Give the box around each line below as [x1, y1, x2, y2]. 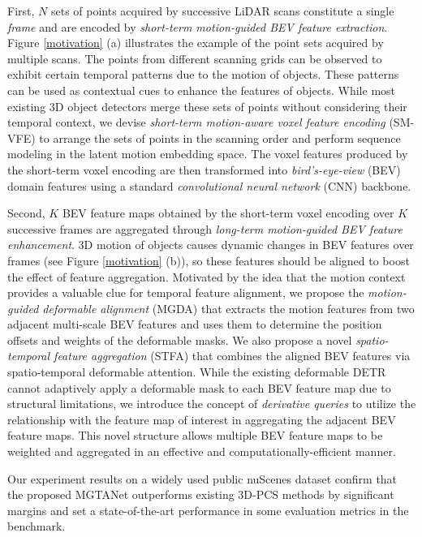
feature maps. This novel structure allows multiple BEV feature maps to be [7, 427, 383, 444]
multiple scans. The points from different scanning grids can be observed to [7, 49, 382, 67]
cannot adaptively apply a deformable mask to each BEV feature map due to [7, 379, 391, 396]
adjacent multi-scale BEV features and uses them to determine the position [7, 316, 382, 333]
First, [7, 2, 35, 19]
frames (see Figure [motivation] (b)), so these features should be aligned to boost [7, 251, 410, 268]
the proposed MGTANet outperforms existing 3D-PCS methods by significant [7, 486, 394, 503]
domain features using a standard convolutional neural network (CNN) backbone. [7, 177, 411, 194]
